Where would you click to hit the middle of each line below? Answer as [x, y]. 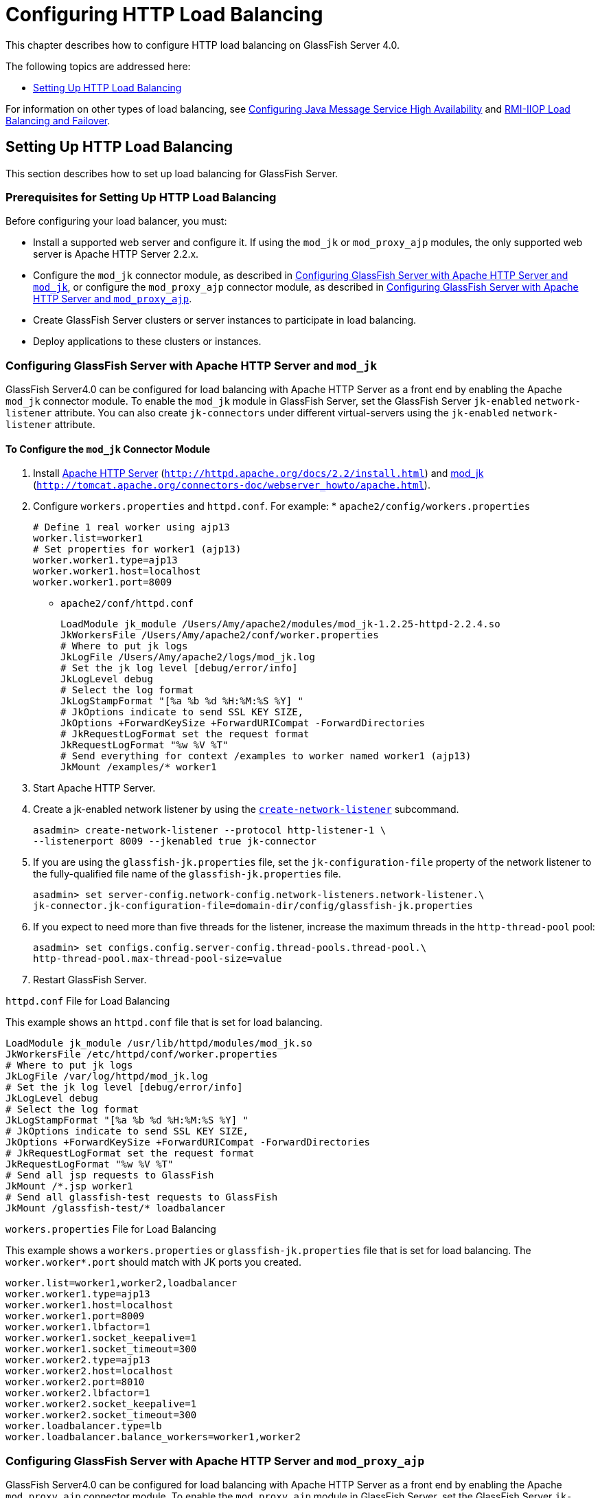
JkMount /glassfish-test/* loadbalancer [116, 1208]
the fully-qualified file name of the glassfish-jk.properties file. [187, 874]
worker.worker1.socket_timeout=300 [101, 1349]
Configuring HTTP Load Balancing [164, 14]
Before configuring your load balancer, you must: [116, 221]
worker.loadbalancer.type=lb [84, 1426]
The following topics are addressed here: [98, 66]
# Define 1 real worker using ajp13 [131, 527]
